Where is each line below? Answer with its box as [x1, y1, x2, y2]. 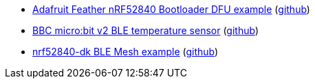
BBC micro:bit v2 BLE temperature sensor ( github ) [32, 25, 259, 36]
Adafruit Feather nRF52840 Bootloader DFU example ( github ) [32, 3, 310, 15]
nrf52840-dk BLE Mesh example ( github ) [32, 46, 219, 57]
